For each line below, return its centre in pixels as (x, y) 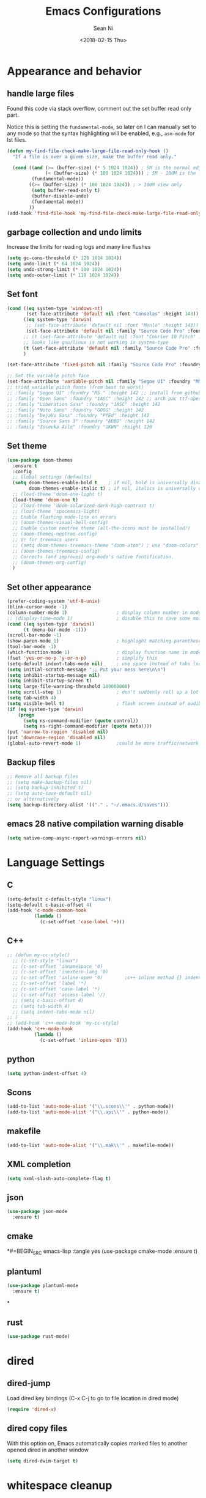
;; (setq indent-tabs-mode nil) (54, 1012)
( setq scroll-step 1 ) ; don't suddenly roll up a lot (103, 692)
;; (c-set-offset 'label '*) (50, 983)
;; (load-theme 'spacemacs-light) (56, 511)
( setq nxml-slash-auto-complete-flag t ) (59, 1178)
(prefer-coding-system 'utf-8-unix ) (53, 601)
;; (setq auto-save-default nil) (50, 794)
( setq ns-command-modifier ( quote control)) (81, 721)
